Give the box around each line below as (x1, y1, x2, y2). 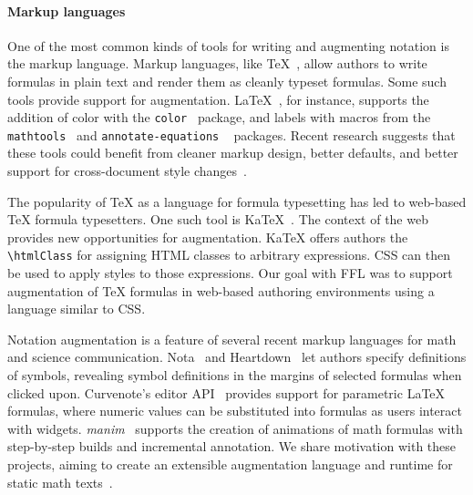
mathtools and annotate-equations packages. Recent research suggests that (7, 125, 456, 144)
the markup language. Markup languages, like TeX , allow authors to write (7, 54, 427, 73)
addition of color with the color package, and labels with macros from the (7, 108, 431, 127)
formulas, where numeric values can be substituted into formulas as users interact (7, 401, 462, 420)
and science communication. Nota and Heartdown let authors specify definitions (7, 347, 467, 366)
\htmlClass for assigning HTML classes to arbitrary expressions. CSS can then (7, 245, 450, 264)
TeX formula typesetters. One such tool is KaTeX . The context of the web (7, 210, 428, 229)
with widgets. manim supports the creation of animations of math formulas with (7, 418, 463, 438)
